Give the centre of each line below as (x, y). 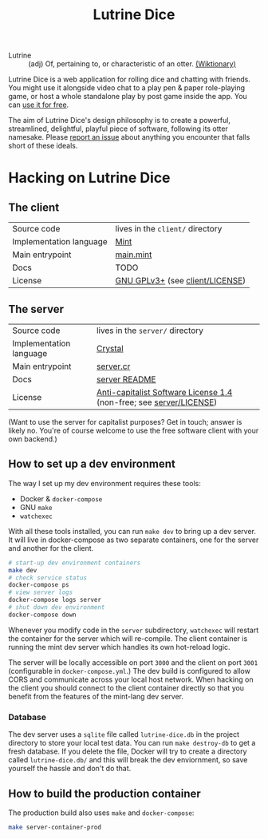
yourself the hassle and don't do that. (70, 769)
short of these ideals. (43, 146)
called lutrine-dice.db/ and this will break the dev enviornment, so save (128, 760)
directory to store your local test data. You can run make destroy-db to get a (132, 743)
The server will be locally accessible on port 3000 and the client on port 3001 (133, 662)
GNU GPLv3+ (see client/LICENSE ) (181, 281)
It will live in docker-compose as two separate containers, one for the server (134, 540)
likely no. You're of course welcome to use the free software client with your (134, 430)
